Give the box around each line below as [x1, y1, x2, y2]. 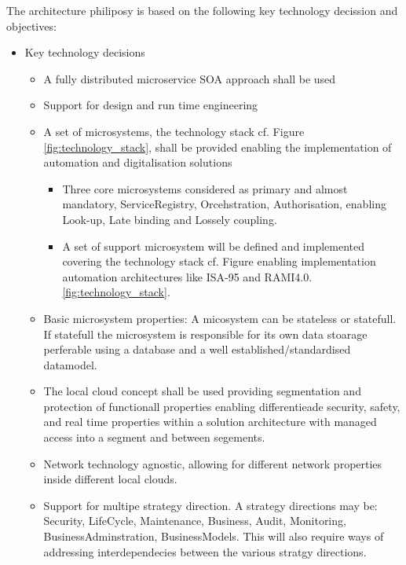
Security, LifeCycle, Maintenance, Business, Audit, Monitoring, [43, 512, 346, 529]
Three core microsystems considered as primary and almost [62, 180, 348, 196]
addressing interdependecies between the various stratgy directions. [43, 543, 367, 559]
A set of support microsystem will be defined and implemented [62, 237, 364, 254]
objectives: [6, 17, 57, 34]
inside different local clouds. [43, 471, 177, 487]
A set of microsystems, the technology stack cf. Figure [43, 123, 305, 139]
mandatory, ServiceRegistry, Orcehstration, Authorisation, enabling [62, 196, 386, 212]
